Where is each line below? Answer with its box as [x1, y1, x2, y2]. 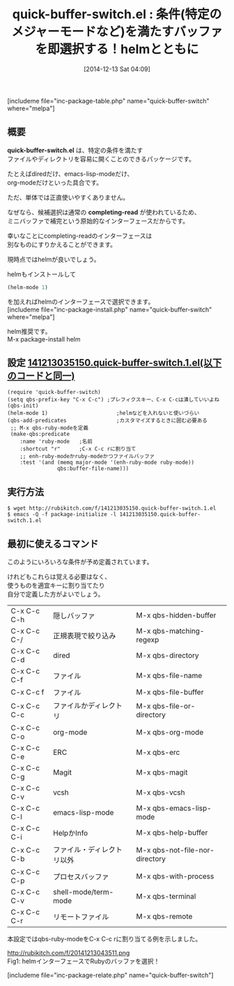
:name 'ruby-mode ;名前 [19, 438, 93, 446]
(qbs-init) [7, 402, 39, 409]
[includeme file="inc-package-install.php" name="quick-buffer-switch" [7, 305, 212, 314]
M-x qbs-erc [135, 748, 180, 758]
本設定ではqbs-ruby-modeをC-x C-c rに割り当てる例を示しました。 [7, 935, 202, 943]
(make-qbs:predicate [10, 431, 70, 438]
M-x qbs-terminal [135, 892, 196, 902]
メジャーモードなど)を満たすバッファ [11, 24, 223, 40]
